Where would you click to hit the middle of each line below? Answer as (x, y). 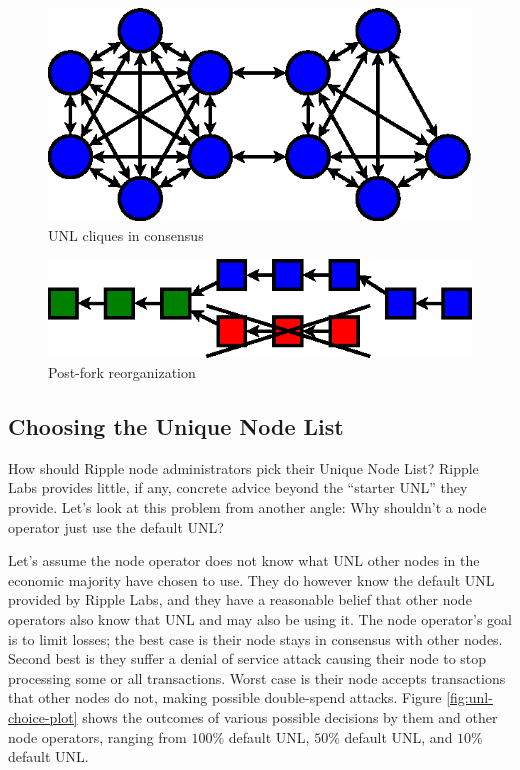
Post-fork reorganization (122, 372)
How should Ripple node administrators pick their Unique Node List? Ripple (243, 467)
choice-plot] (43, 716)
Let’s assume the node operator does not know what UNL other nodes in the (244, 560)
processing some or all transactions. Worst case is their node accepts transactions (257, 677)
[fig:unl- (469, 697)
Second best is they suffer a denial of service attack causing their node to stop (247, 658)
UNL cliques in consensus (126, 234)
